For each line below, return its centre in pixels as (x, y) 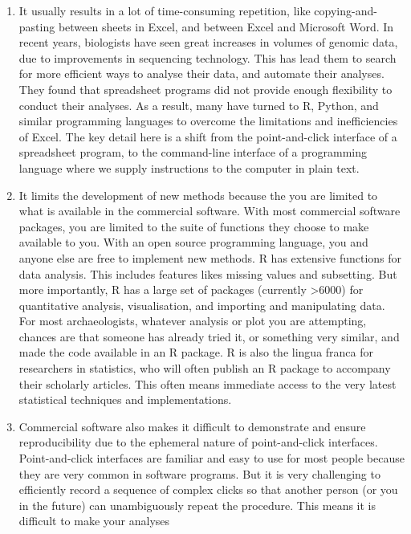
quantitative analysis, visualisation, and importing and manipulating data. (202, 305)
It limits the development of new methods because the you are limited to (198, 195)
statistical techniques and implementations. (125, 399)
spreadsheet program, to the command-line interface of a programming (193, 152)
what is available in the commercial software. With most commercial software (210, 211)
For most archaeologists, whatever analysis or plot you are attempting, (193, 321)
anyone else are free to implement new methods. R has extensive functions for (210, 257)
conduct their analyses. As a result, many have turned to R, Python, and (199, 105)
